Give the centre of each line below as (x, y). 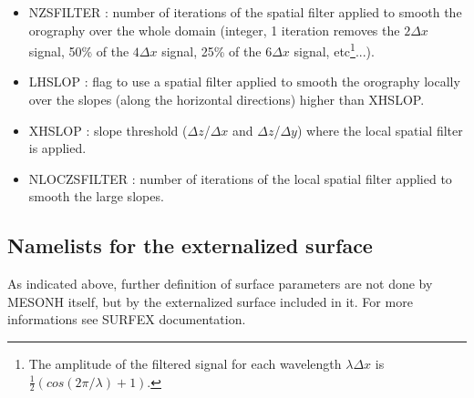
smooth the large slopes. (96, 196)
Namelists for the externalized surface (190, 245)
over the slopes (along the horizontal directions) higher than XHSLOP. (227, 100)
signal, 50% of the (79, 51)
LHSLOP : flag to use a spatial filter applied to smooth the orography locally (244, 82)
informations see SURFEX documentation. (127, 319)
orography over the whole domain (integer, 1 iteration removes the (214, 30)
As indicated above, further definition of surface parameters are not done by (220, 284)
